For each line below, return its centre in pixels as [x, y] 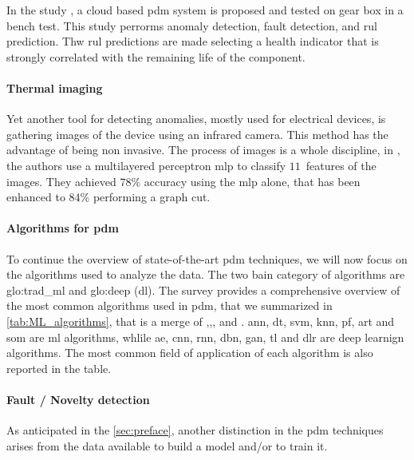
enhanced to [36, 197]
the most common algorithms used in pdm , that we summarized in [170, 305]
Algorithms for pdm [63, 228]
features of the [341, 165]
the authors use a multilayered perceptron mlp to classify [146, 165]
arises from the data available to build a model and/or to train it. [167, 445]
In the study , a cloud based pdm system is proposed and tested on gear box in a [205, 10]
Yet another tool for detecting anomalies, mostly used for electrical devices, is [196, 119]
